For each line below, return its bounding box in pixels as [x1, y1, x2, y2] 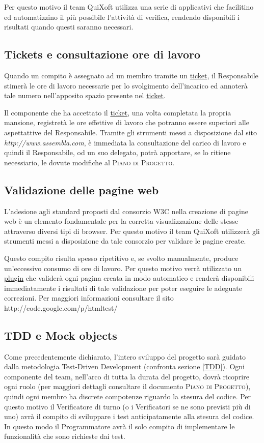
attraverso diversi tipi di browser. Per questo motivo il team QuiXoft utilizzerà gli [4, 225, 260, 236]
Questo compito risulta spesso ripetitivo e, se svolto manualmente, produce [4, 252, 239, 263]
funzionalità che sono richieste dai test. [4, 431, 125, 441]
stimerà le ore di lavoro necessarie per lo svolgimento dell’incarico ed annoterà [4, 80, 248, 91]
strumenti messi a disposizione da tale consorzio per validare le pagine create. [4, 235, 246, 246]
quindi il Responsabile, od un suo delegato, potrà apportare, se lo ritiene [4, 147, 231, 158]
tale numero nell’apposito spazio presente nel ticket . [4, 90, 166, 101]
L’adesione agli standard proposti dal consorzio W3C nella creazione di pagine [4, 205, 249, 216]
